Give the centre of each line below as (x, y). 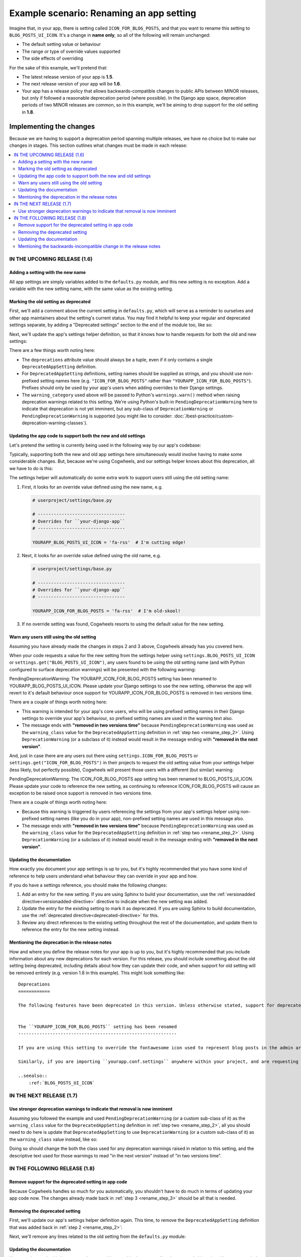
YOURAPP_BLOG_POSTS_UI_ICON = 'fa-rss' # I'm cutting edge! (109, 542)
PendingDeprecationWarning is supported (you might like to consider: (97, 416)
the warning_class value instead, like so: (53, 1139)
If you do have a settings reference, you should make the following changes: (88, 885)
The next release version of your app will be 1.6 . (71, 84)
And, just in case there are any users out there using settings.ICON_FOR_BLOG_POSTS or (104, 756)
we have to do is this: (31, 468)
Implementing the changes (52, 126)
